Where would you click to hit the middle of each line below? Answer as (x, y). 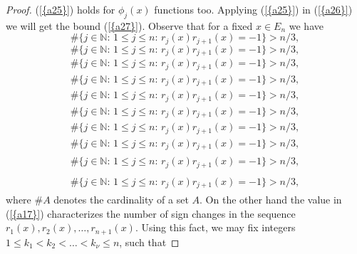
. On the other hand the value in (271, 200)
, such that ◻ (149, 242)
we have (306, 25)
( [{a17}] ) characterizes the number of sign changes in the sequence (151, 213)
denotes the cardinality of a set (121, 200)
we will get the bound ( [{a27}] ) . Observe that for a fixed (129, 25)
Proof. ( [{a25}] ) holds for (61, 9)
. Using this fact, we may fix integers (215, 227)
